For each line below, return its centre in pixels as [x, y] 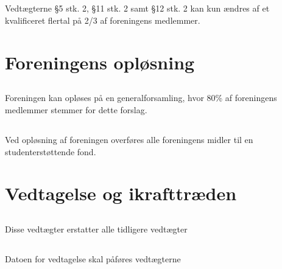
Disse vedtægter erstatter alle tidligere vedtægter [96, 229]
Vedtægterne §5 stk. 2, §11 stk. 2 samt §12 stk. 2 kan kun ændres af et [137, 8]
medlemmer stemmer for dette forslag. [76, 109]
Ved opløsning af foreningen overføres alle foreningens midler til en [129, 139]
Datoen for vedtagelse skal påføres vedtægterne [93, 258]
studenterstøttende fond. [51, 151]
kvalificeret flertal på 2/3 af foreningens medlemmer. [103, 20]
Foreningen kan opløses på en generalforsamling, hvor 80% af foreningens [141, 98]
